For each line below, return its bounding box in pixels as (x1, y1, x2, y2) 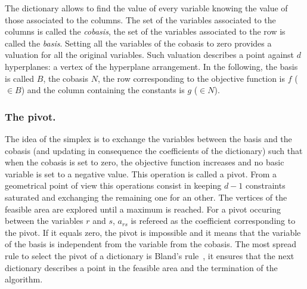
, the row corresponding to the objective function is (97, 72, 285, 84)
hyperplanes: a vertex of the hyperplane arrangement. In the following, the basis (5, 60, 298, 72)
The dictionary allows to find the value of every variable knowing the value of (5, 2, 288, 14)
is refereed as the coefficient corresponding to (131, 214, 296, 227)
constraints (245, 179, 286, 192)
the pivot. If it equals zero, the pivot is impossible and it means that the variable (5, 226, 301, 238)
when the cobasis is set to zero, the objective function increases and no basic (5, 156, 284, 168)
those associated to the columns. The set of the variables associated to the (5, 13, 276, 26)
